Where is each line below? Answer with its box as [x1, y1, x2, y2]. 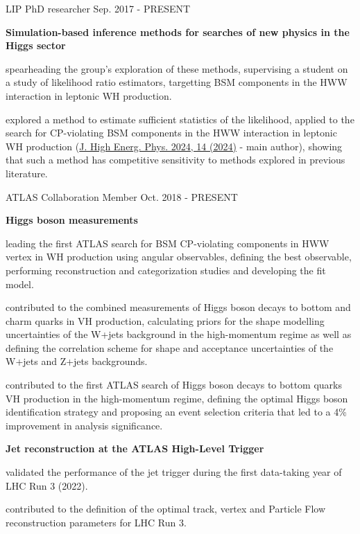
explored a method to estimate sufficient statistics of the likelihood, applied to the [6, 112, 354, 126]
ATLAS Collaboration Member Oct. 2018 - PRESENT [6, 189, 238, 204]
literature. [6, 166, 48, 180]
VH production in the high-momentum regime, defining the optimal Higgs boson [6, 391, 348, 405]
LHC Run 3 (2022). [6, 478, 88, 492]
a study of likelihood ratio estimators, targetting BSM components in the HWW [6, 75, 348, 89]
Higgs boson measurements [6, 213, 138, 227]
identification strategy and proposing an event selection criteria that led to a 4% [6, 404, 347, 419]
